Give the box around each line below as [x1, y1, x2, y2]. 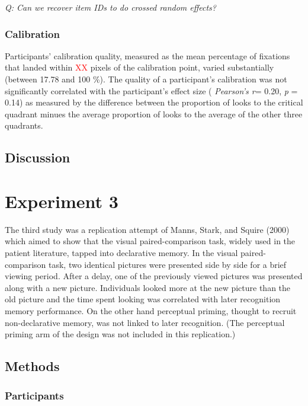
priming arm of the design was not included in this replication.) [5, 328, 236, 340]
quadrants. [5, 119, 43, 132]
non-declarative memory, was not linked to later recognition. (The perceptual [5, 316, 285, 328]
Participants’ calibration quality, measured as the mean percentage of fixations [5, 49, 290, 62]
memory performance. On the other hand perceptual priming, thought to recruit [5, 305, 297, 317]
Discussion [5, 148, 70, 167]
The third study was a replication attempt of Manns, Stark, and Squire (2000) [5, 223, 290, 235]
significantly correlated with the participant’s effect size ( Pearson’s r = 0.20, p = [5, 84, 298, 97]
